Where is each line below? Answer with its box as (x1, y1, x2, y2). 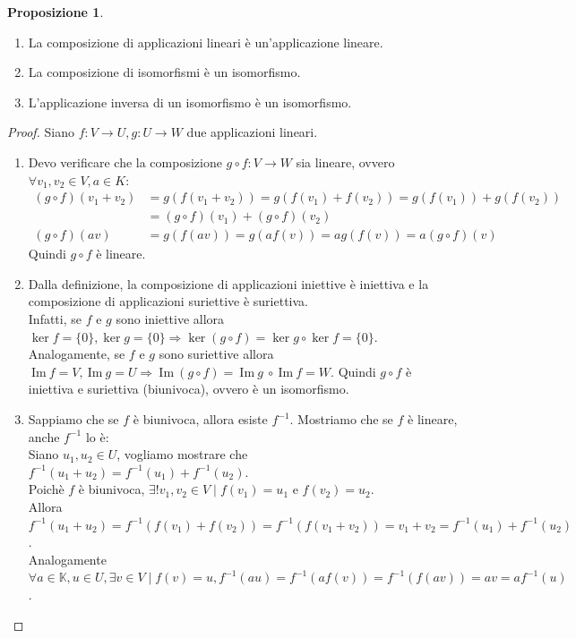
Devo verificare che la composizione (28, 152, 222, 171)
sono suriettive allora (159, 345, 274, 363)
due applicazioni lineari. (186, 123, 318, 141)
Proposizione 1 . (7, 3, 104, 21)
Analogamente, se (28, 345, 125, 363)
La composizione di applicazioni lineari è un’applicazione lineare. (28, 32, 383, 51)
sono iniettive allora (116, 310, 225, 328)
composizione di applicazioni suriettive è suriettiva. (28, 292, 308, 310)
